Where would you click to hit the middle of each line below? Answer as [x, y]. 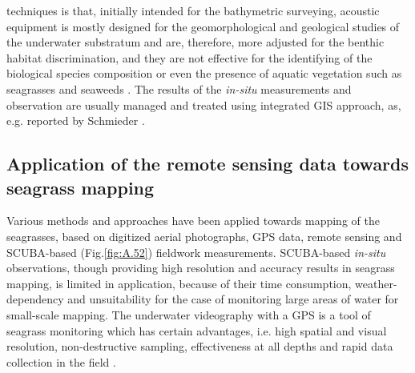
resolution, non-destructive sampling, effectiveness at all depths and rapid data [200, 346]
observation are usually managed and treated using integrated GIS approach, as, [204, 104]
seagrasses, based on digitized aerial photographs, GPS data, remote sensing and [204, 236]
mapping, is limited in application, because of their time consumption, [179, 283]
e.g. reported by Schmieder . [76, 120]
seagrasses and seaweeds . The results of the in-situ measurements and [179, 88]
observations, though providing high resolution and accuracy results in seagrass [201, 268]
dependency [35, 299]
